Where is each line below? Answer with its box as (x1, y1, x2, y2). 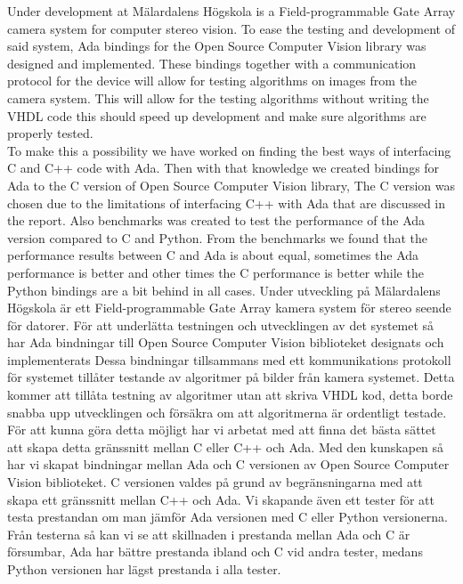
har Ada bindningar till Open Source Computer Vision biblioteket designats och (7, 333, 444, 352)
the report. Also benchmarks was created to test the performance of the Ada (7, 211, 426, 230)
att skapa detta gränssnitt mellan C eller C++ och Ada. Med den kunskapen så (7, 437, 444, 456)
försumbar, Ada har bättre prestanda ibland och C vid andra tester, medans (7, 542, 423, 561)
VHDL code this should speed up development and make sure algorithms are (7, 106, 426, 125)
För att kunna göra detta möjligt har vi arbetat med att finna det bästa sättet (7, 420, 436, 439)
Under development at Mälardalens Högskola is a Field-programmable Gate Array (7, 2, 456, 20)
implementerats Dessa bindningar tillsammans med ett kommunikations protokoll (7, 350, 451, 369)
